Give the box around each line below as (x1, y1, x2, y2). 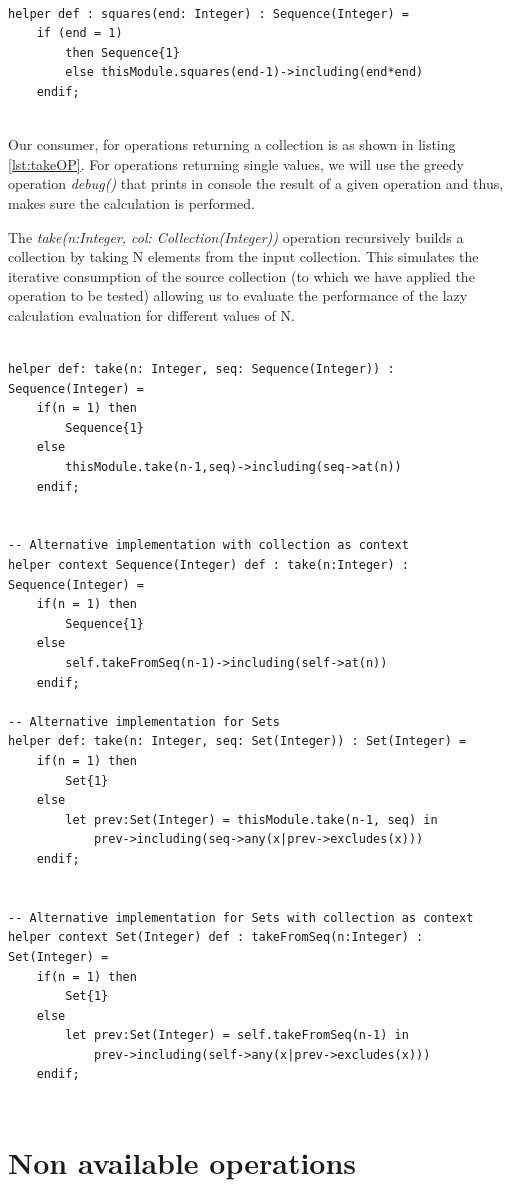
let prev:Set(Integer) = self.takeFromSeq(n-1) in (65, 1028, 409, 1043)
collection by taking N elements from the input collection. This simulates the (8, 246, 479, 267)
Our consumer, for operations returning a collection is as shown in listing (8, 134, 456, 155)
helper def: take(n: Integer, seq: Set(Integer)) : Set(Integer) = (8, 734, 467, 749)
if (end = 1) (36, 26, 123, 41)
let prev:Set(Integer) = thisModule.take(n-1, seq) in (65, 812, 438, 827)
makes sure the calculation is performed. (8, 192, 255, 213)
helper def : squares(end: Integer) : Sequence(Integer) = (8, 6, 409, 21)
